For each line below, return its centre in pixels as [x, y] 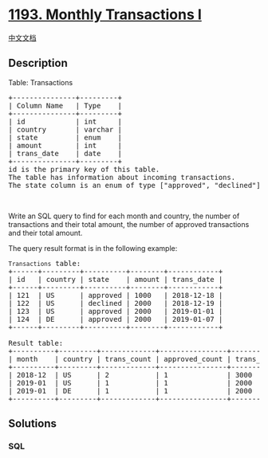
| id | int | [65, 121]
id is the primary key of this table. [84, 169]
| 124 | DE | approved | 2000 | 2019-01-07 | [116, 319]
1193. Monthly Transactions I [105, 15]
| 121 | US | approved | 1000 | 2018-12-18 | [116, 295]
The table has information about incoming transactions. [122, 177]
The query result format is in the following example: [93, 248]
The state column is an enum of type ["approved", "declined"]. [137, 185]
